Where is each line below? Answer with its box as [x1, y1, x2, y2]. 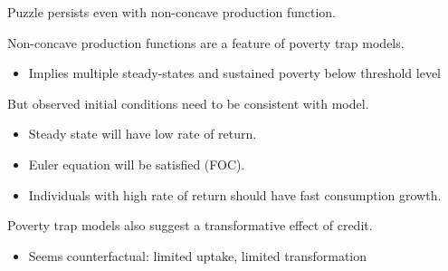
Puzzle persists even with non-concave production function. [7, 3, 336, 21]
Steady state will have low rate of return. [28, 124, 257, 143]
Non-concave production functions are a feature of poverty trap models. [7, 33, 405, 52]
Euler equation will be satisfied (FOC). [28, 154, 245, 173]
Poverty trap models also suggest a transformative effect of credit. [7, 216, 373, 235]
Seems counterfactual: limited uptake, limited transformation [28, 246, 367, 265]
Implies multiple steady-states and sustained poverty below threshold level [28, 63, 442, 82]
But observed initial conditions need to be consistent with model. [7, 93, 369, 112]
